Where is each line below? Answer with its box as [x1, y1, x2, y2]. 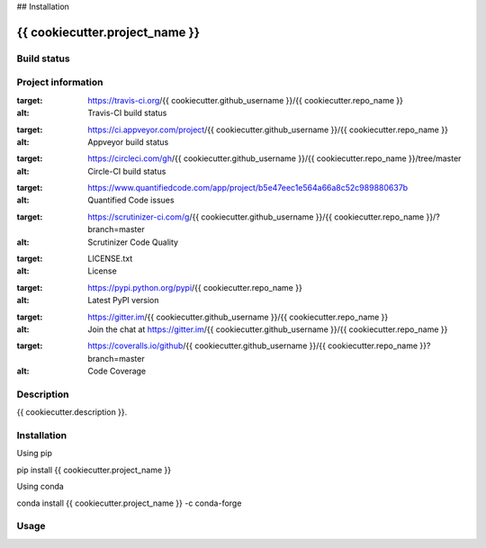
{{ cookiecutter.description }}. [16, 407, 128, 418]
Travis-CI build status [87, 108, 167, 119]
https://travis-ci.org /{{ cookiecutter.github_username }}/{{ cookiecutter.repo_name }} [87, 94, 404, 105]
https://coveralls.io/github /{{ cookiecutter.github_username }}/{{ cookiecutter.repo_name [87, 340, 418, 351]
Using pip [16, 448, 53, 459]
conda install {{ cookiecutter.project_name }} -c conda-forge [16, 498, 242, 508]
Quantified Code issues [87, 194, 175, 206]
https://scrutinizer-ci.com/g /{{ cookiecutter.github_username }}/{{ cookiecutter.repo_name [87, 211, 425, 222]
